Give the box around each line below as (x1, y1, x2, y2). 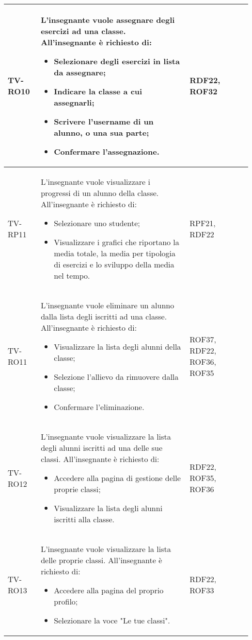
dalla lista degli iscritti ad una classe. (41, 311, 167, 322)
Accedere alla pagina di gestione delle (54, 472, 181, 483)
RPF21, (189, 217, 216, 229)
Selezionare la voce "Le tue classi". (54, 615, 170, 626)
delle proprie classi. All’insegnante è (41, 554, 162, 566)
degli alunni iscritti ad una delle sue (41, 442, 163, 453)
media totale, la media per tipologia (54, 248, 176, 259)
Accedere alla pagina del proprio (54, 585, 164, 596)
